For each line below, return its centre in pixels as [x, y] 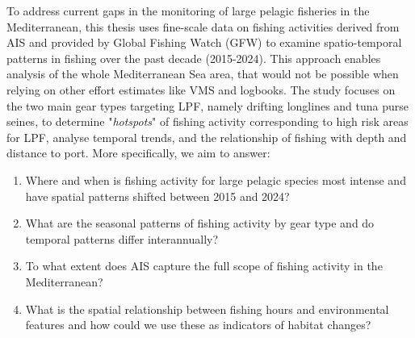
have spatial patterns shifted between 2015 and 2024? [157, 196]
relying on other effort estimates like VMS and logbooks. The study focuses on [201, 89]
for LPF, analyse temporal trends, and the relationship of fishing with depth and [207, 137]
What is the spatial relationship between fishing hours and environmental [207, 309]
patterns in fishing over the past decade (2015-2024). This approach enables [194, 58]
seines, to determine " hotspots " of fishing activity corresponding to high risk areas [207, 121]
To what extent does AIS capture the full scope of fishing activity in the [204, 266]
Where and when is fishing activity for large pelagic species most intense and [216, 179]
